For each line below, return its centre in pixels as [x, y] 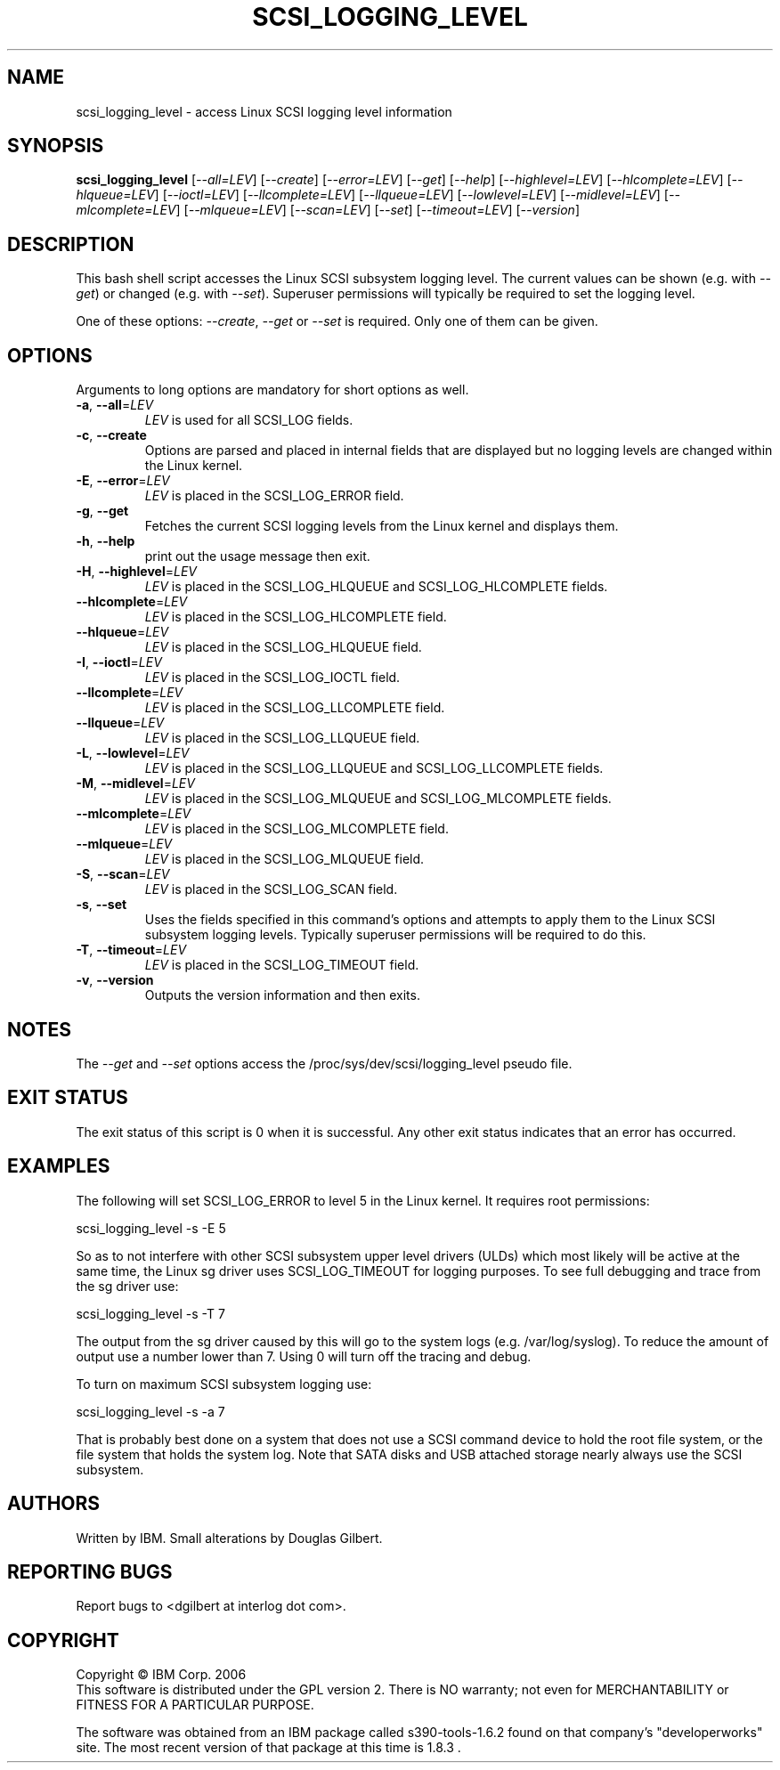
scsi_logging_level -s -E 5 [151, 1228]
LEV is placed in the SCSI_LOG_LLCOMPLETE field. [295, 708]
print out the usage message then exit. [257, 556]
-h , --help [106, 541]
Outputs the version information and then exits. [282, 995]
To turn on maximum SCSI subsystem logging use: [224, 1384]
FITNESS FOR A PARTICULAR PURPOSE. [195, 1705]
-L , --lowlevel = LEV [133, 753]
